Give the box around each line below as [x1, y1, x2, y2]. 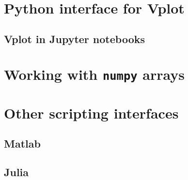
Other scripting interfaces [4, 103, 179, 122]
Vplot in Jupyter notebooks [4, 31, 145, 46]
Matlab [4, 136, 41, 151]
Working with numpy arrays [4, 64, 185, 84]
